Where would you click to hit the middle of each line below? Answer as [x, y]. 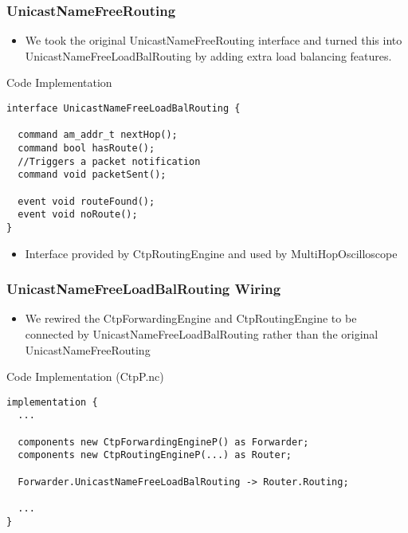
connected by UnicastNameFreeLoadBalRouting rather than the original [202, 333]
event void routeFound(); [86, 201]
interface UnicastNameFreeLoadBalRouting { [124, 108]
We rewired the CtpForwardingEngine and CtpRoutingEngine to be [191, 318]
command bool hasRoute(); [86, 148]
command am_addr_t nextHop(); [98, 135]
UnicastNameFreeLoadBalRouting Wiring [144, 289]
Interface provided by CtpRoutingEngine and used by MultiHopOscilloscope [211, 253]
